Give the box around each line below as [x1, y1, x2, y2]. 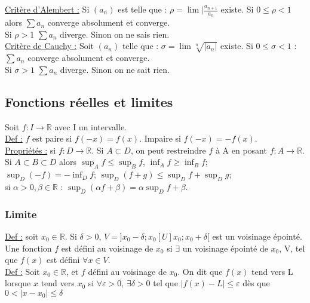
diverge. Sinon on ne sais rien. [60, 27, 170, 40]
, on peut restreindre [130, 143, 206, 156]
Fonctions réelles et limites [5, 92, 173, 111]
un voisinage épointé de [182, 241, 268, 254]
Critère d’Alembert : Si [5, 3, 90, 15]
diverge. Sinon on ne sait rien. [60, 63, 170, 75]
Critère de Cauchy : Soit [5, 39, 94, 52]
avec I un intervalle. [54, 120, 127, 133]
